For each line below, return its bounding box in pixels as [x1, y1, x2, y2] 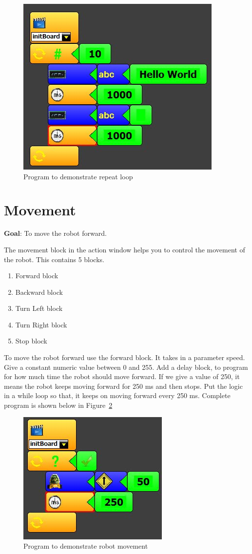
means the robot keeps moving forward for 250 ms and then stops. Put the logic [4, 381, 243, 391]
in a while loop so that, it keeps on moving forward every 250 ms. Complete [4, 390, 231, 401]
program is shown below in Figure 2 [4, 400, 113, 410]
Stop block [15, 336, 47, 346]
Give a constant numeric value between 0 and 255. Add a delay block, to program [4, 362, 248, 372]
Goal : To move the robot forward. [4, 228, 107, 238]
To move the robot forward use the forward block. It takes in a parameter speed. [4, 352, 245, 363]
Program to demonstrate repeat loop [23, 171, 133, 181]
